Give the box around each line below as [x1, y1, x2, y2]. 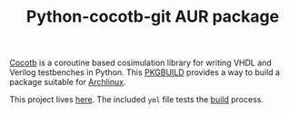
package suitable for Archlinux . [9, 77, 126, 88]
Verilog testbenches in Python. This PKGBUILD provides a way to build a [9, 67, 280, 78]
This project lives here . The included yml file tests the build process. [9, 94, 264, 105]
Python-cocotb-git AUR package [25, 6, 280, 27]
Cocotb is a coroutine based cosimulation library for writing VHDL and [9, 57, 273, 69]
